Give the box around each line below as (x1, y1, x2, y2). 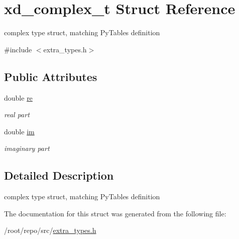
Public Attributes (4, 68, 97, 84)
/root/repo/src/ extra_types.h (4, 225, 96, 235)
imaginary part (4, 143, 50, 153)
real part (4, 109, 30, 120)
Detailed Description (4, 168, 114, 183)
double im (4, 126, 35, 136)
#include (4, 44, 32, 54)
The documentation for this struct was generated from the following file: (4, 208, 226, 218)
